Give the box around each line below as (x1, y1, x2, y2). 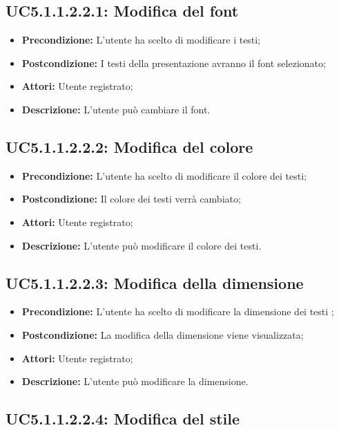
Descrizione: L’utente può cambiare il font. (21, 102, 211, 116)
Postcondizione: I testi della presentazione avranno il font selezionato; (21, 55, 326, 70)
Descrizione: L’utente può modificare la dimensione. (21, 374, 249, 389)
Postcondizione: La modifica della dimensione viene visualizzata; (21, 327, 304, 342)
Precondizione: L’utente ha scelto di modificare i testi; (21, 32, 261, 47)
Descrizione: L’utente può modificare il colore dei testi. (21, 238, 262, 252)
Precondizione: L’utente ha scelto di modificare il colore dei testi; (21, 168, 307, 183)
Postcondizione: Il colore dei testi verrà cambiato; (21, 191, 241, 206)
